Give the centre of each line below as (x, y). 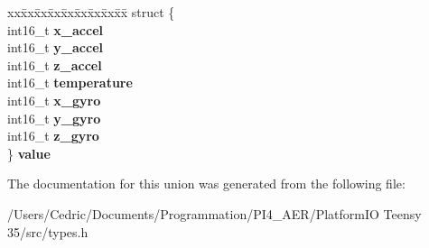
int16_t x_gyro (54, 100)
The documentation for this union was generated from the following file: (206, 184)
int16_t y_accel (55, 47)
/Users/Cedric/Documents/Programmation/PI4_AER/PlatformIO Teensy (214, 213)
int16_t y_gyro (54, 118)
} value (29, 153)
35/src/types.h (48, 231)
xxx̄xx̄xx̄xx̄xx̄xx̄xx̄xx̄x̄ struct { (91, 12)
